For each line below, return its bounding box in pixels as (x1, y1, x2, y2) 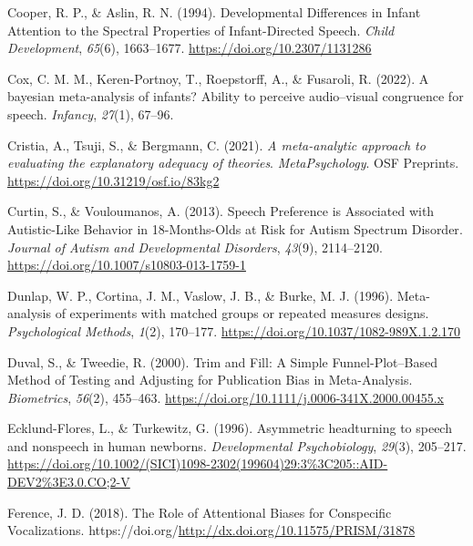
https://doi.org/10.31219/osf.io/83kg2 (7, 170, 220, 190)
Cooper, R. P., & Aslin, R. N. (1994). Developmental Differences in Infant (7, 3, 421, 21)
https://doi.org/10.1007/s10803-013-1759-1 (7, 255, 246, 274)
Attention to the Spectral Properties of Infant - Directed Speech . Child (7, 20, 395, 39)
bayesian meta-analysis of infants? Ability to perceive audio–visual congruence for (7, 87, 464, 106)
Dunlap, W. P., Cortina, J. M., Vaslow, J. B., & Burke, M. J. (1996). (7, 285, 394, 304)
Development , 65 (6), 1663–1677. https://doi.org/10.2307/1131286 (7, 38, 372, 57)
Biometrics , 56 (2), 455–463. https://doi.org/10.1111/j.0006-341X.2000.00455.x (7, 387, 444, 407)
